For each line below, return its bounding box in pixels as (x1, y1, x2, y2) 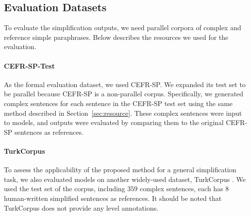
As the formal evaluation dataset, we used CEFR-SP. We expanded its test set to (4, 79, 246, 89)
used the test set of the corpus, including (4, 183, 125, 194)
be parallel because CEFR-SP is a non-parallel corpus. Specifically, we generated (4, 89, 244, 99)
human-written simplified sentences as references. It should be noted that (4, 193, 222, 203)
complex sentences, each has (139, 183, 223, 194)
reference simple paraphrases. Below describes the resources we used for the (4, 32, 229, 42)
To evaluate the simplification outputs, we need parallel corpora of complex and (4, 22, 241, 33)
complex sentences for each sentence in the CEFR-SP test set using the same (4, 98, 233, 108)
